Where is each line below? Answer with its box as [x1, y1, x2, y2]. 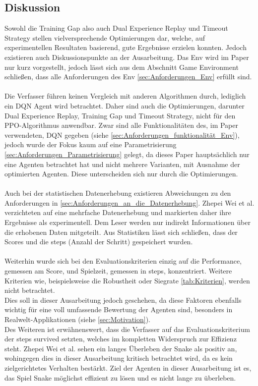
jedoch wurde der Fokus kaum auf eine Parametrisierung [4, 139, 177, 150]
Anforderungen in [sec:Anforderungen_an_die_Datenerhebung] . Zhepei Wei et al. [4, 197, 255, 208]
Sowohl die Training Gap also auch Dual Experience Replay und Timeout [4, 23, 228, 33]
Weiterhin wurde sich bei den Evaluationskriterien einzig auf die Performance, [4, 256, 242, 266]
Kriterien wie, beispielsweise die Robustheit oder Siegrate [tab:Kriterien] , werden [4, 275, 250, 285]
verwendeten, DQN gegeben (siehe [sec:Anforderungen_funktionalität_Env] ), [4, 129, 240, 140]
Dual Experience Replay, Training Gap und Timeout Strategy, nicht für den [4, 110, 236, 120]
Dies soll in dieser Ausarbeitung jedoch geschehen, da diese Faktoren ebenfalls [4, 294, 242, 305]
